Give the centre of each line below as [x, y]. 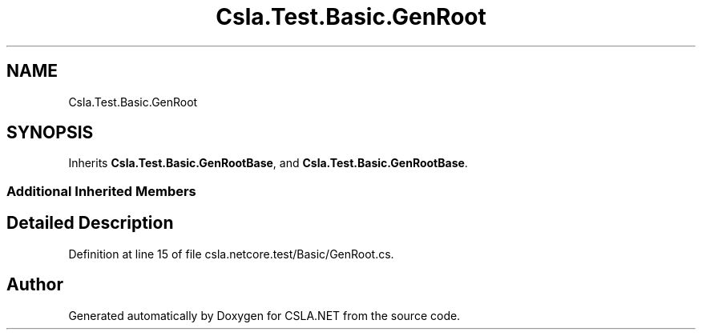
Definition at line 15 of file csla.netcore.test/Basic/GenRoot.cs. [231, 254]
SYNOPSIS [50, 133]
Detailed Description [90, 223]
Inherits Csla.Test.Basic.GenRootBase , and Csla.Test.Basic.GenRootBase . [268, 163]
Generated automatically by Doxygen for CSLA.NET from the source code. [264, 315]
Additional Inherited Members [101, 191]
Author [35, 285]
